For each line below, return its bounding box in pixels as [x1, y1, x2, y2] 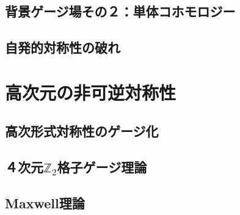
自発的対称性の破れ [5, 38, 120, 57]
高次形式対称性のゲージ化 [5, 122, 159, 140]
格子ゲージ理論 [57, 158, 147, 177]
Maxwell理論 [5, 193, 85, 212]
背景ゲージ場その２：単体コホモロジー [5, 2, 236, 21]
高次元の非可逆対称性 [5, 79, 176, 104]
